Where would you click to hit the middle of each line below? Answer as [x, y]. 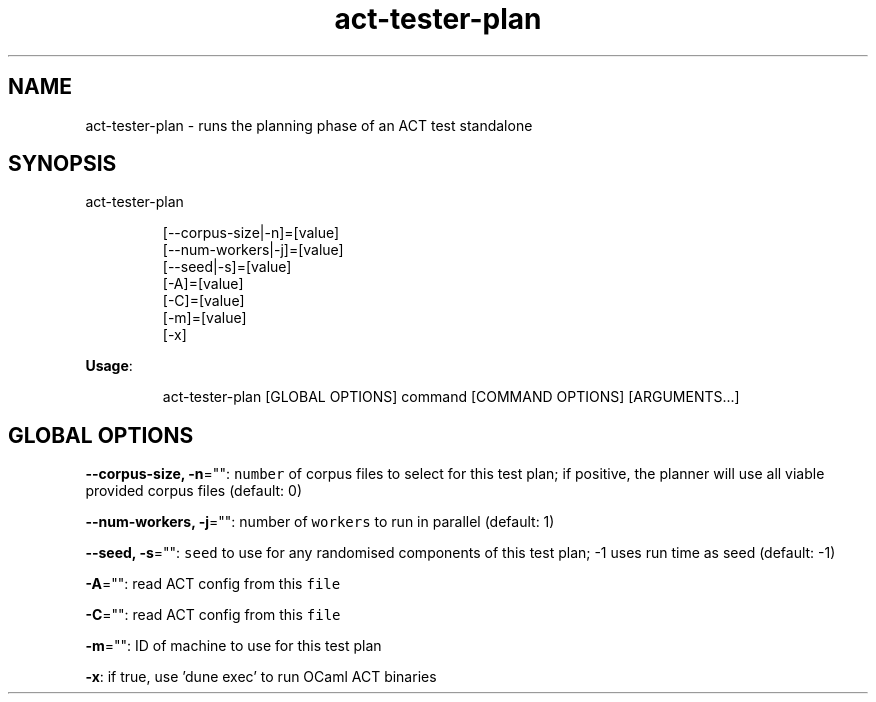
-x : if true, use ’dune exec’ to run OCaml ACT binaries [261, 677]
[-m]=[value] [204, 318]
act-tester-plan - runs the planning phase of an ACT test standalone [309, 125]
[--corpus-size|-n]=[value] [251, 233]
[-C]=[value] [203, 301]
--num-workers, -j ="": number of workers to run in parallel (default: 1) [320, 522]
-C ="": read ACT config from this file [213, 615]
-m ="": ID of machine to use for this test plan [233, 646]
